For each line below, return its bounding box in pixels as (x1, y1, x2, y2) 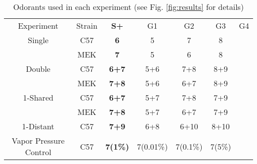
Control (25, 146, 51, 158)
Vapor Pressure (11, 135, 65, 146)
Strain (76, 20, 98, 31)
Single (28, 34, 49, 46)
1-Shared (23, 92, 53, 103)
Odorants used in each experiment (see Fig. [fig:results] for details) (13, 1, 244, 12)
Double (26, 63, 50, 74)
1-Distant (22, 120, 54, 132)
